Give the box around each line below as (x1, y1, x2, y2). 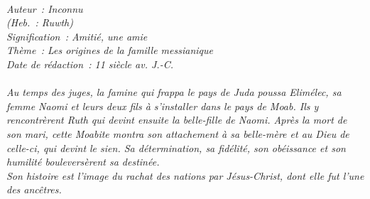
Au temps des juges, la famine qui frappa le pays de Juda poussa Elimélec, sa (6, 85, 342, 99)
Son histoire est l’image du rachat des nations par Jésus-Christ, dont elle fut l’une (6, 168, 364, 183)
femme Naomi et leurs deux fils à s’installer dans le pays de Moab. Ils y (6, 98, 319, 113)
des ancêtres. (6, 182, 62, 197)
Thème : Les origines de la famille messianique (6, 43, 213, 58)
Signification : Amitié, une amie (6, 28, 148, 43)
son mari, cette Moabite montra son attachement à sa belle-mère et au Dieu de (6, 126, 349, 141)
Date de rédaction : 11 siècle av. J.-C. (6, 56, 173, 71)
